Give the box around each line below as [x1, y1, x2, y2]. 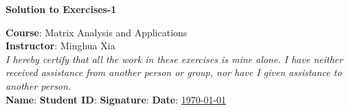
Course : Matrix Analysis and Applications [5, 25, 188, 39]
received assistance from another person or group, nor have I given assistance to [5, 65, 342, 79]
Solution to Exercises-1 [5, 2, 117, 16]
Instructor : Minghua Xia [5, 38, 115, 53]
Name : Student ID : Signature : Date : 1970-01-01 [5, 92, 227, 106]
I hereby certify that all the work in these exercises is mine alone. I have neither [5, 51, 343, 66]
